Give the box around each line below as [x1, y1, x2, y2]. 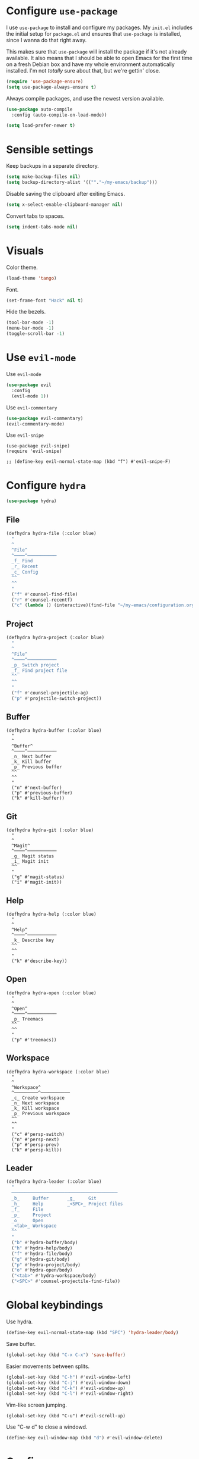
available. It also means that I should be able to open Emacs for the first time [6, 54, 192, 61]
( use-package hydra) [6, 498, 57, 504]
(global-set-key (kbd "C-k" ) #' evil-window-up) [6, 1385, 126, 1391]
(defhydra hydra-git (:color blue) [6, 827, 94, 834]
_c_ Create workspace [11, 1095, 65, 1101]
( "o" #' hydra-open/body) [11, 1267, 73, 1273]
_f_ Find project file [11, 668, 68, 674]
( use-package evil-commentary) [6, 415, 84, 421]
